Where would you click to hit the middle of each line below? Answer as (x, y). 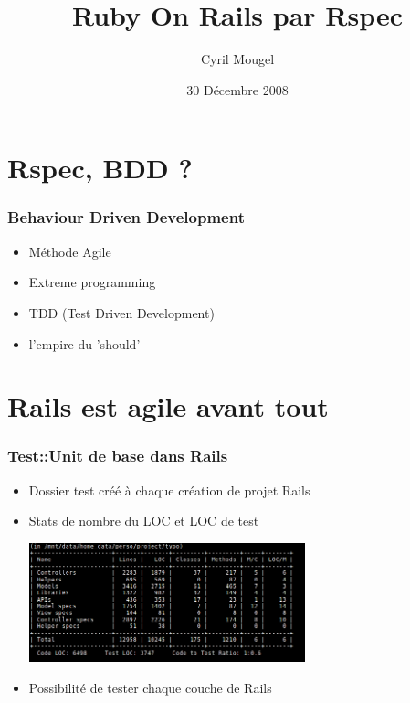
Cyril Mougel (237, 59)
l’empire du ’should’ (84, 343)
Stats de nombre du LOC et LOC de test (144, 521)
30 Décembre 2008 (237, 89)
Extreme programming (92, 282)
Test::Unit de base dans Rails (118, 456)
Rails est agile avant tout (168, 406)
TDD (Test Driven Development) (121, 312)
